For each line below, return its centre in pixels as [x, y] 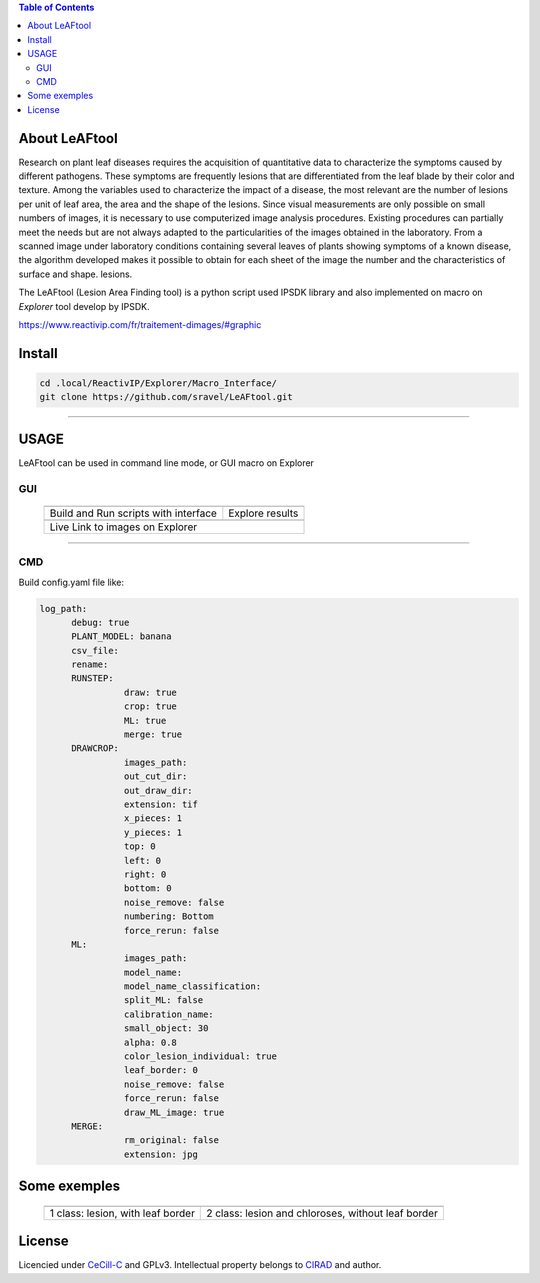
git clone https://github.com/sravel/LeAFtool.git [166, 397]
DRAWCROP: [95, 748]
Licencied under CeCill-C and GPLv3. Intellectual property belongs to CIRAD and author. [200, 1265]
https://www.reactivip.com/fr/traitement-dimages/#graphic [140, 324]
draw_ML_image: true [174, 1112]
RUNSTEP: [92, 678]
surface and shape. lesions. [75, 274]
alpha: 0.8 [150, 1042]
